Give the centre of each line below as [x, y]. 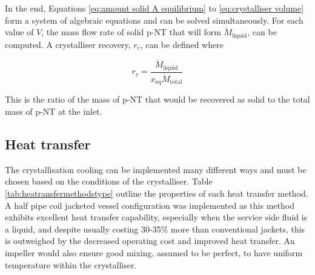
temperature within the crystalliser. [71, 264]
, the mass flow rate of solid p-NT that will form [131, 32]
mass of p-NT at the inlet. [54, 111]
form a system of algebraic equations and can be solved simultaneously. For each [154, 20]
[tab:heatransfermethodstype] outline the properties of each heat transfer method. [157, 193]
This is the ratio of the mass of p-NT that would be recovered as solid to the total [157, 99]
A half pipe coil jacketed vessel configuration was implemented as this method [150, 205]
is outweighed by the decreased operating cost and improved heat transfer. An [150, 241]
